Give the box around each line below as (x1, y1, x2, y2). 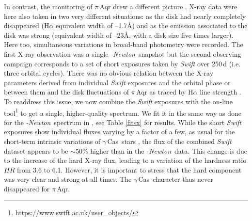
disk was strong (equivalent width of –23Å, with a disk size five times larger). (4, 30, 234, 40)
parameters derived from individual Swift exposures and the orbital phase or (4, 77, 231, 87)
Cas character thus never (138, 174, 213, 184)
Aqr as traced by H (136, 87, 193, 97)
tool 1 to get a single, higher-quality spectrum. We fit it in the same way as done (4, 106, 241, 118)
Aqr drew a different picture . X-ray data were (99, 1, 237, 11)
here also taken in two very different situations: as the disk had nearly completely (4, 11, 246, 21)
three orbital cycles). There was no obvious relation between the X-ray (4, 68, 214, 78)
